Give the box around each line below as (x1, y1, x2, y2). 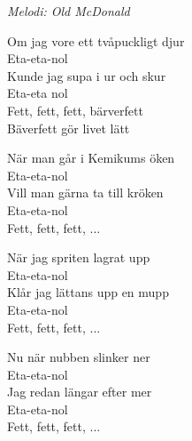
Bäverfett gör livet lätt (7, 118, 130, 137)
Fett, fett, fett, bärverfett (7, 100, 143, 119)
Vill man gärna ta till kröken (7, 183, 164, 202)
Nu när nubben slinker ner (7, 348, 150, 366)
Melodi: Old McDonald (7, 2, 130, 20)
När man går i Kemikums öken (7, 148, 175, 167)
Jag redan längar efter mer (7, 382, 152, 401)
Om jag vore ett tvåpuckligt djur (7, 31, 185, 50)
